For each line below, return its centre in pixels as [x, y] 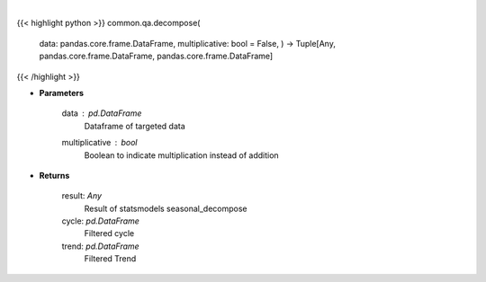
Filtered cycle [109, 234]
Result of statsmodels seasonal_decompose [166, 208]
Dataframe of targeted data [135, 126]
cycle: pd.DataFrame [100, 221]
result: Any [82, 196]
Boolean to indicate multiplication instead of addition [181, 155]
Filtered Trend [110, 259]
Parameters [62, 93]
